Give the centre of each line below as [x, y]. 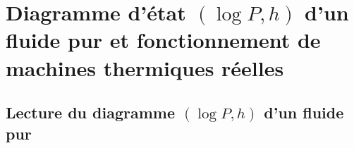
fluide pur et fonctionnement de [163, 40]
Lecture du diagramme [91, 112]
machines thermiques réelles [145, 67]
